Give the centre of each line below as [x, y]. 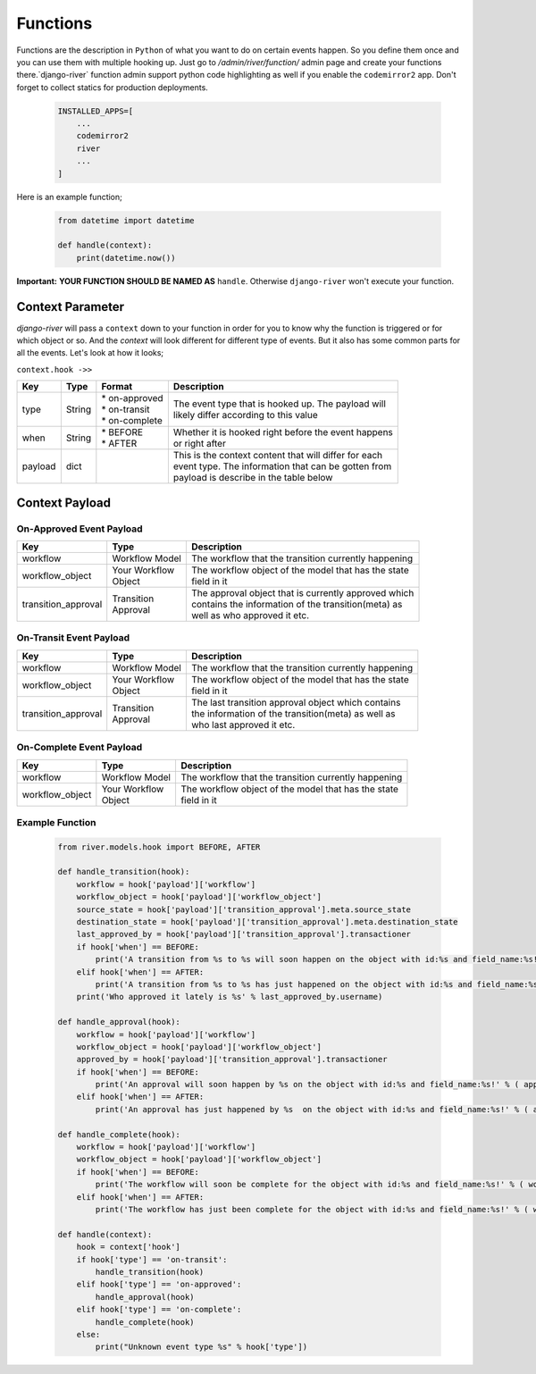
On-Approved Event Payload [80, 529]
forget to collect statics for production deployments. [113, 87]
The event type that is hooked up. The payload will [279, 404]
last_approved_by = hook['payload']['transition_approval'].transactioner [243, 934]
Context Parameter [71, 307]
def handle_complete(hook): [119, 1134]
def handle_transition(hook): [124, 872]
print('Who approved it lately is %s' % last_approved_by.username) [230, 997]
